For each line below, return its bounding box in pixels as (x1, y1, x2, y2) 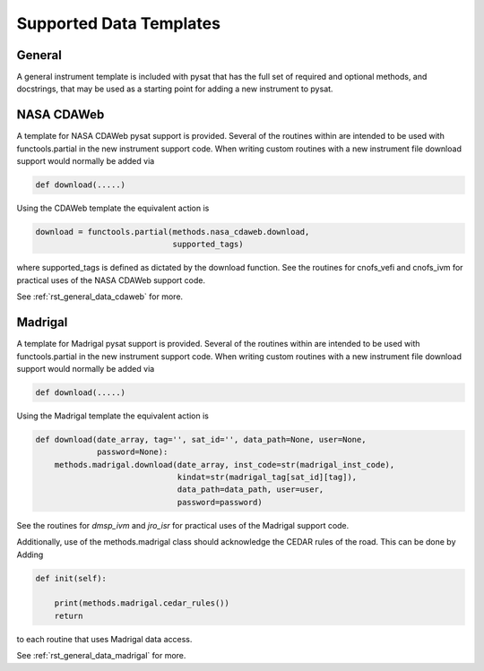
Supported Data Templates (16, 13, 221, 33)
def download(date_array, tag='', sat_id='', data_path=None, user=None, (35, 434, 367, 444)
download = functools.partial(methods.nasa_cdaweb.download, (35, 227, 310, 237)
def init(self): (35, 573, 108, 583)
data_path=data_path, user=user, (177, 485, 324, 495)
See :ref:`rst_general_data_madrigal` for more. (16, 650, 186, 661)
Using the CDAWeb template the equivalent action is (16, 202, 210, 214)
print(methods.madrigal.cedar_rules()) (54, 598, 230, 608)
